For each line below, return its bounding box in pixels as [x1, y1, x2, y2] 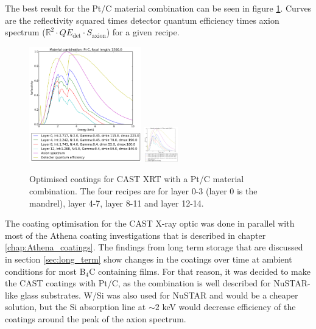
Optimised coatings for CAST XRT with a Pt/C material [29, 172, 244, 185]
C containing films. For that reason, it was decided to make [89, 264, 311, 277]
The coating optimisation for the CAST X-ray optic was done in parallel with [5, 217, 295, 230]
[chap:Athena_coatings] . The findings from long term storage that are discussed [5, 241, 303, 253]
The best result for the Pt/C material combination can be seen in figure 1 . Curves [5, 2, 312, 14]
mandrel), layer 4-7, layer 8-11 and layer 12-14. [29, 196, 204, 209]
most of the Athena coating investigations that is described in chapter [5, 228, 266, 241]
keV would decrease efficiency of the [162, 300, 296, 313]
